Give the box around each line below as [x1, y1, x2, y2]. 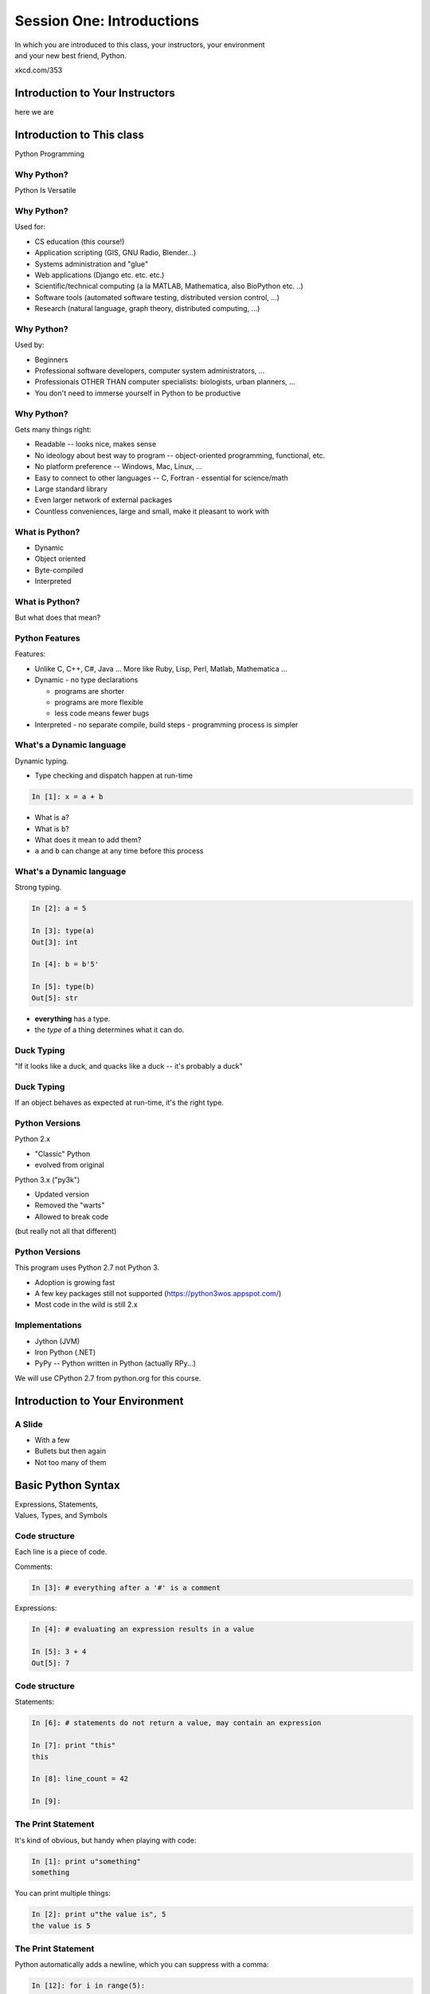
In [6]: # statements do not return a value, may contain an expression [31, 1719, 322, 1728]
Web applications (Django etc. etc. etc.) [34, 270, 165, 279]
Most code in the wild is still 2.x [34, 1300, 139, 1310]
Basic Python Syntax [14, 1478, 120, 1492]
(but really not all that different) [14, 1227, 117, 1236]
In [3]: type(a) [31, 926, 96, 936]
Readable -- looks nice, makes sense [34, 439, 157, 449]
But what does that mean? [14, 613, 101, 622]
